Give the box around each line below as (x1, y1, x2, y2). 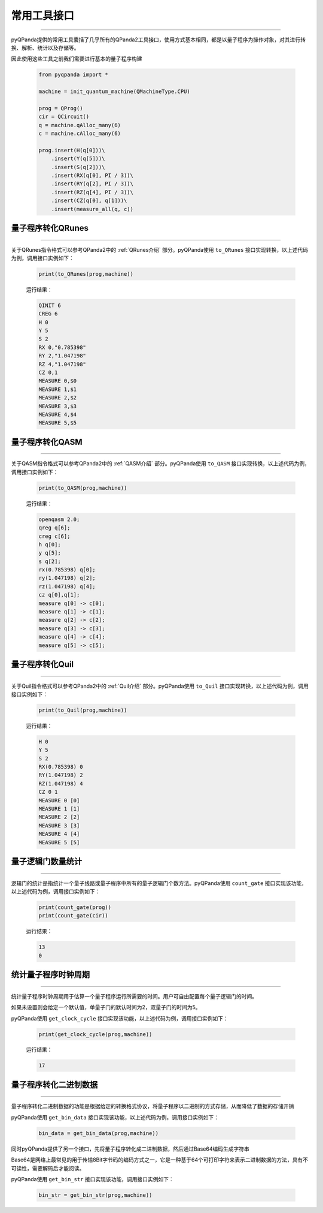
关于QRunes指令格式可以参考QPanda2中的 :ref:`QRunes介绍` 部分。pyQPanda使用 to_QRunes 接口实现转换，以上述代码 (11, 246, 308, 253)
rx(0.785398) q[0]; (38, 567, 96, 573)
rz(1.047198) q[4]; (38, 583, 96, 590)
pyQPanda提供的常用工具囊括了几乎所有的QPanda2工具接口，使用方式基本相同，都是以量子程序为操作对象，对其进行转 (11, 36, 306, 43)
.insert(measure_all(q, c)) (51, 206, 134, 212)
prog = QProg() (38, 105, 83, 112)
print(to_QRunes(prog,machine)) (38, 270, 134, 277)
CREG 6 (38, 311, 58, 317)
